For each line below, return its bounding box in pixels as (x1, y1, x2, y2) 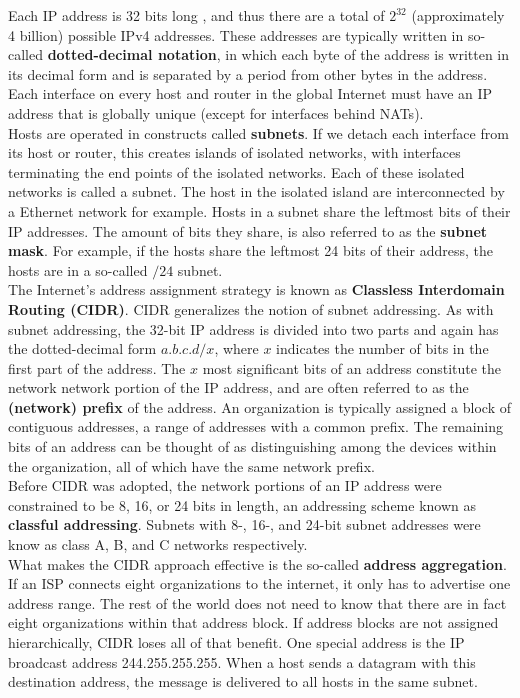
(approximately (411, 5, 505, 25)
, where (214, 338, 259, 359)
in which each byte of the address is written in (225, 44, 510, 65)
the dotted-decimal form (8, 338, 157, 359)
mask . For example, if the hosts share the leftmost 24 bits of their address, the (8, 240, 493, 261)
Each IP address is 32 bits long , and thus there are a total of (8, 5, 385, 25)
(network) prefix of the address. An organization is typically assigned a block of (8, 396, 511, 417)
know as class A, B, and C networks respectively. (8, 534, 308, 555)
